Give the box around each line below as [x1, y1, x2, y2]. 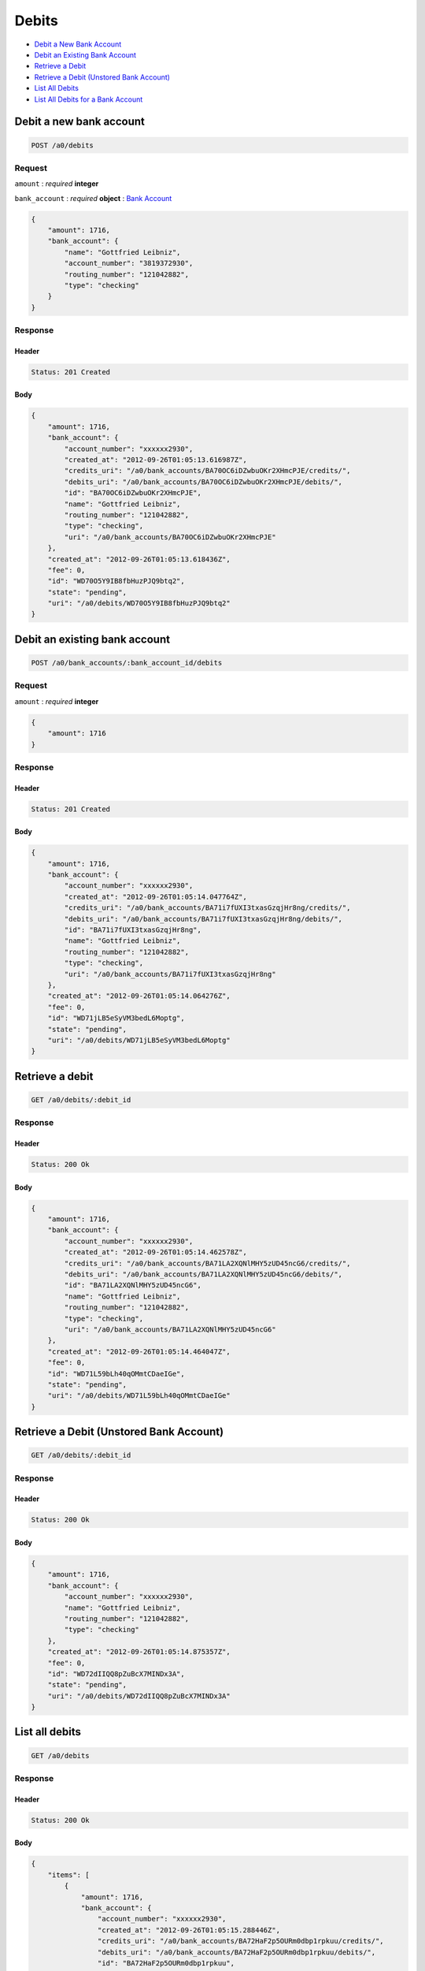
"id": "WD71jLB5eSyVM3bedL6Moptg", [47, 1014, 185, 1023]
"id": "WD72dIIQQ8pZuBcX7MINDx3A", [47, 1669, 185, 1679]
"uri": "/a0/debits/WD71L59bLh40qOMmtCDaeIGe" [47, 1392, 231, 1400]
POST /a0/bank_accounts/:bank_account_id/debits [31, 658, 223, 668]
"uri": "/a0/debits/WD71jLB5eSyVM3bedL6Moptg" [47, 1035, 231, 1045]
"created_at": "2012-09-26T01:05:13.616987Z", [64, 456, 247, 464]
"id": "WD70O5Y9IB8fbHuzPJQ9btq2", [47, 576, 185, 586]
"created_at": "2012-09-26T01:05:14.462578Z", [64, 1248, 247, 1257]
